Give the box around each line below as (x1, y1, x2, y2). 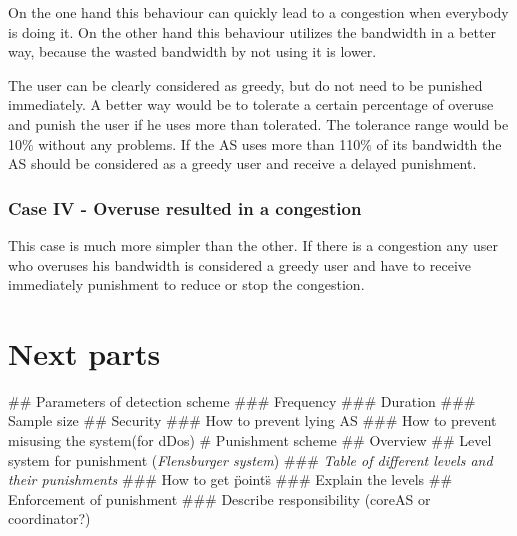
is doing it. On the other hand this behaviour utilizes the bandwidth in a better (8, 21, 497, 42)
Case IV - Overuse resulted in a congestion (8, 195, 362, 220)
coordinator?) (8, 508, 91, 529)
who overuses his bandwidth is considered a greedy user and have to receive (8, 254, 472, 275)
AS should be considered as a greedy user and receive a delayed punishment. (8, 153, 477, 174)
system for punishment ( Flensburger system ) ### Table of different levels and (8, 449, 493, 470)
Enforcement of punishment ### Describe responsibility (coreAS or (8, 488, 431, 509)
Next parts (8, 332, 161, 373)
